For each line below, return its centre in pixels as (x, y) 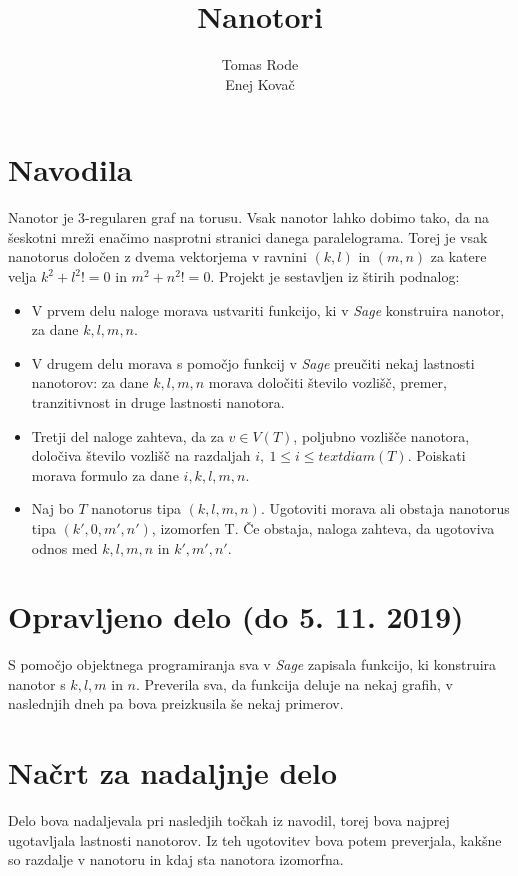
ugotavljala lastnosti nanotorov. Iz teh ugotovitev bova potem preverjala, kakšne (255, 839)
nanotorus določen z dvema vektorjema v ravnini (157, 256)
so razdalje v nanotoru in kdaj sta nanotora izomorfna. (176, 859)
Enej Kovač (260, 83)
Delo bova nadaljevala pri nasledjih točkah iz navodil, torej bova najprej (229, 820)
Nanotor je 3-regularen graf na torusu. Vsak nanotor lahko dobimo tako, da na (249, 217)
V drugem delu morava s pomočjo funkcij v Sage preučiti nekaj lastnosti (253, 362)
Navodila (70, 169)
